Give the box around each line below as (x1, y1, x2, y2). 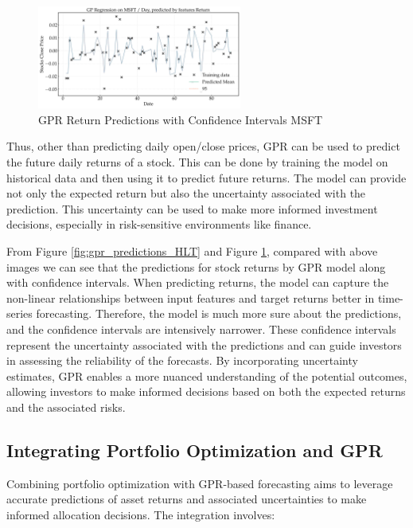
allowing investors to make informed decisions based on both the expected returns (6, 383, 406, 400)
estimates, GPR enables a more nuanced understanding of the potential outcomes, (6, 367, 407, 384)
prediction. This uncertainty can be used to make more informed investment (6, 200, 378, 217)
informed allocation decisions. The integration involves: (6, 506, 275, 522)
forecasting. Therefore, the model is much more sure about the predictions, (36, 305, 402, 322)
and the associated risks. (6, 398, 126, 415)
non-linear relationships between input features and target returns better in (6, 289, 375, 306)
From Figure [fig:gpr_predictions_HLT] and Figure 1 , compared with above (6, 242, 378, 259)
